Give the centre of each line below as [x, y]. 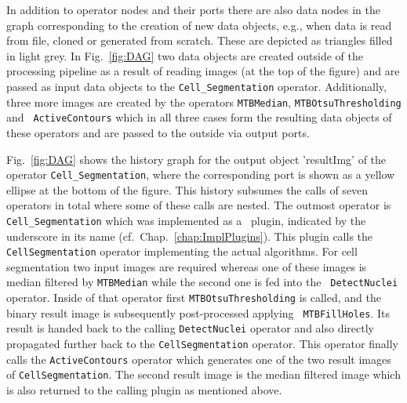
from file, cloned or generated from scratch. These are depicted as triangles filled [200, 40]
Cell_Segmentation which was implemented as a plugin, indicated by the [186, 220]
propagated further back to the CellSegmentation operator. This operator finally [202, 344]
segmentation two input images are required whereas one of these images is [187, 266]
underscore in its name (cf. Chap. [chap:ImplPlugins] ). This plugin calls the [190, 236]
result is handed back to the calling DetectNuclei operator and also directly [190, 328]
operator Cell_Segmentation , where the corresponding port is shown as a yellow [201, 174]
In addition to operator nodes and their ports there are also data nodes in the [193, 9]
